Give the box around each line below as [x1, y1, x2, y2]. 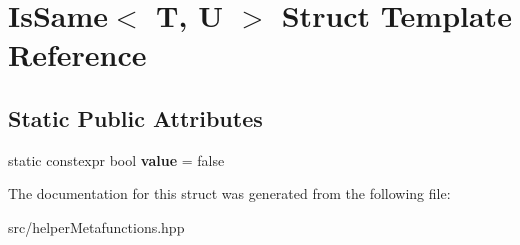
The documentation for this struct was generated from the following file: [8, 183, 451, 204]
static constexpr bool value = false [8, 149, 225, 170]
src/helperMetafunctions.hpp [8, 216, 185, 237]
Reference [8, 34, 147, 75]
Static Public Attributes [8, 102, 263, 133]
